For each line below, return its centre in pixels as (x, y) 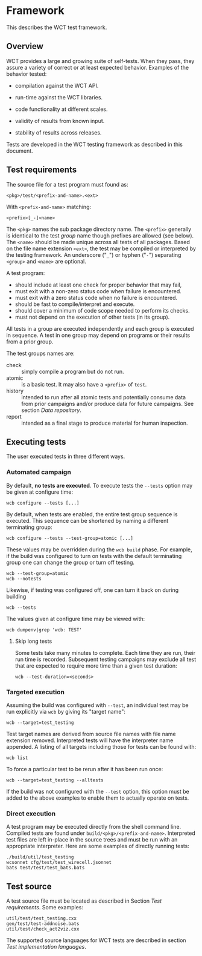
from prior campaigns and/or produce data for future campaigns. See (108, 403)
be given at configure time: (40, 492)
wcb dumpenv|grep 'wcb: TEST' (44, 630)
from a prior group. (30, 341)
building (16, 596)
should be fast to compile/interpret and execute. (75, 304)
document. (20, 151)
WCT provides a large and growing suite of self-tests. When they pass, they (100, 61)
